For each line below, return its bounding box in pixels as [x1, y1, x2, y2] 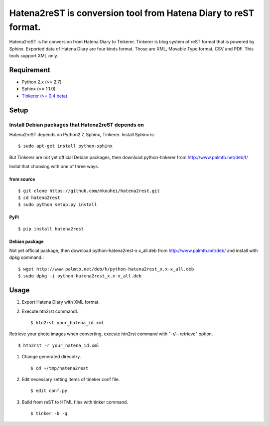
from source [9, 176, 35, 182]
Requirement [9, 65, 51, 74]
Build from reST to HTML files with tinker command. [21, 399, 129, 405]
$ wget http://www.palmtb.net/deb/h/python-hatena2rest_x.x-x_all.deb [18, 266, 194, 272]
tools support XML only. [9, 53, 58, 59]
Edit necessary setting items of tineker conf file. [21, 376, 120, 382]
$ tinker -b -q [30, 411, 68, 417]
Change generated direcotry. [21, 354, 81, 360]
